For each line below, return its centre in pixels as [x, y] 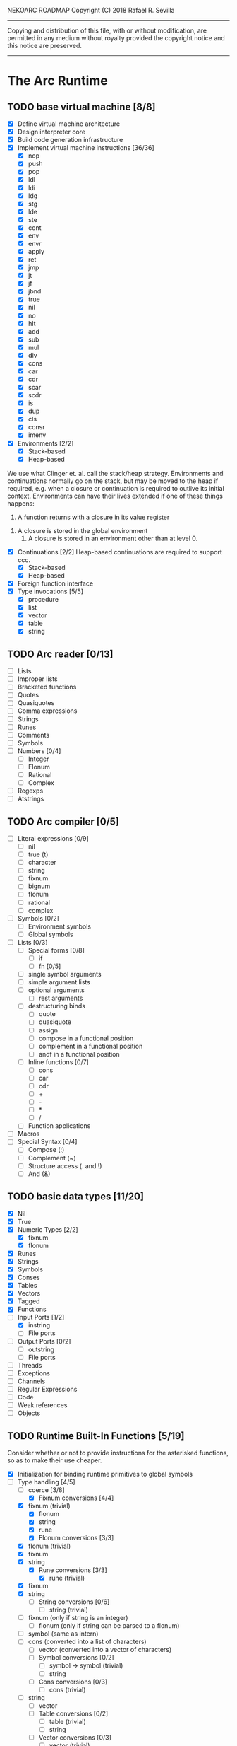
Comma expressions [47, 711]
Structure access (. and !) [65, 1165]
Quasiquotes [36, 703]
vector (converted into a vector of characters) [105, 1650]
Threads [30, 1365]
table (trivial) [67, 1721]
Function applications [59, 1126]
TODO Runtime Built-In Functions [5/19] [96, 1436]
